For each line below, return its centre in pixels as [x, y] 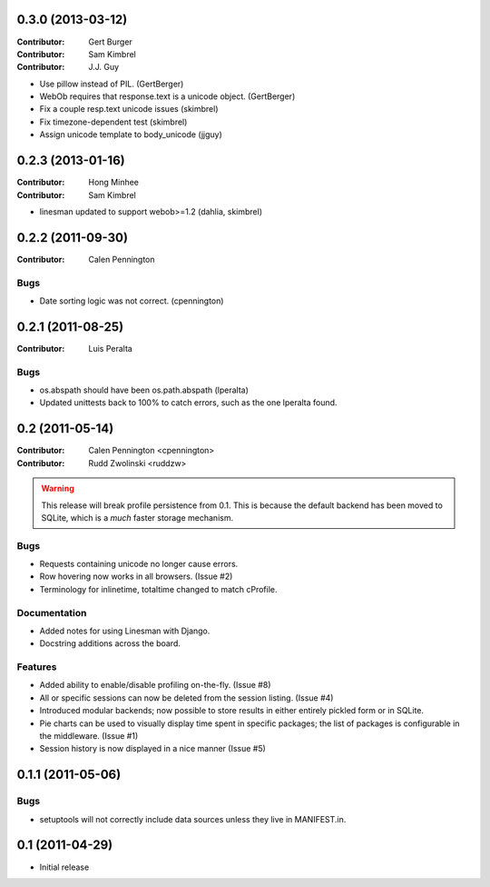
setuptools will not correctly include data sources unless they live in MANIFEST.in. [193, 819]
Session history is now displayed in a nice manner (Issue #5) [153, 749]
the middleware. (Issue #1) [89, 736]
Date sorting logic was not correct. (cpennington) [132, 301]
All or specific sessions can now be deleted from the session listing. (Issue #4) [186, 698]
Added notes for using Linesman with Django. [125, 631]
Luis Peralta [111, 348]
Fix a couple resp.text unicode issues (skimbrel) [129, 109]
